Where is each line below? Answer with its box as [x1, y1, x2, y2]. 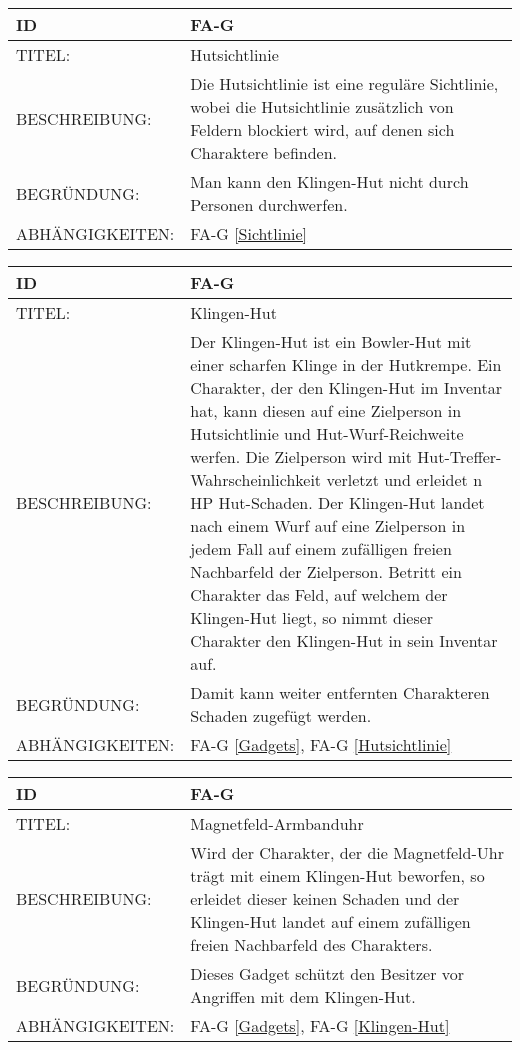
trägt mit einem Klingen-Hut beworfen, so [190, 864, 485, 887]
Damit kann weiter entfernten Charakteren [190, 681, 490, 704]
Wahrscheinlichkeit [190, 468, 322, 491]
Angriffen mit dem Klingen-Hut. [190, 985, 416, 1008]
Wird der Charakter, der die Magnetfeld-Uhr [190, 841, 504, 864]
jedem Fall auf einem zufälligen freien [190, 537, 452, 560]
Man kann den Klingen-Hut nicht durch [190, 170, 469, 193]
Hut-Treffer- [417, 445, 502, 468]
